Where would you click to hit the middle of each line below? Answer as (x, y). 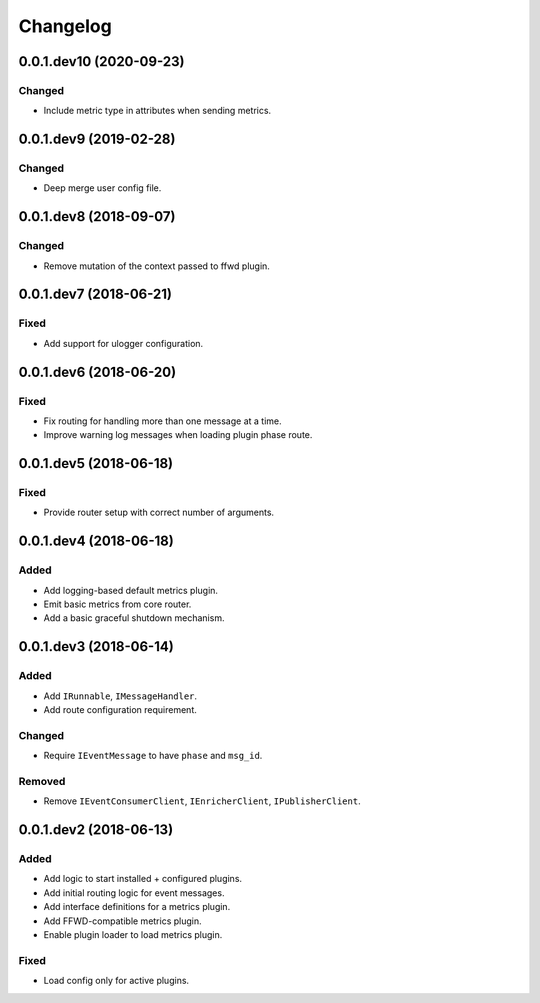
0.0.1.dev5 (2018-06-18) (96, 463)
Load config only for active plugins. (116, 981)
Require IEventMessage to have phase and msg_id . (153, 756)
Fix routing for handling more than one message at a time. (162, 421)
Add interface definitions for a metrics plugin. (137, 907)
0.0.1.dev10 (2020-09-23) (101, 61)
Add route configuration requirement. (120, 709)
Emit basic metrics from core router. (117, 604)
